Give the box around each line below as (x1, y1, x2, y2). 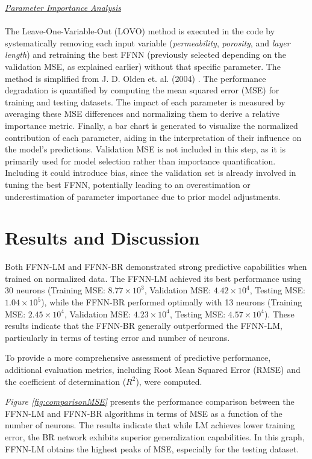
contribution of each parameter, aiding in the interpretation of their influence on (5, 131, 302, 143)
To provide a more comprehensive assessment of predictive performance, (5, 351, 271, 364)
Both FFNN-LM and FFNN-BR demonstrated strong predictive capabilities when (5, 260, 307, 273)
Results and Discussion (5, 225, 200, 250)
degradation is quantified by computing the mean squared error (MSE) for (5, 84, 279, 96)
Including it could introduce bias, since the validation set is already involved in (5, 166, 296, 179)
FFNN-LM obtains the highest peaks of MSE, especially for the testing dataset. (5, 442, 299, 455)
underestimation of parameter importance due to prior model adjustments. (5, 190, 281, 202)
